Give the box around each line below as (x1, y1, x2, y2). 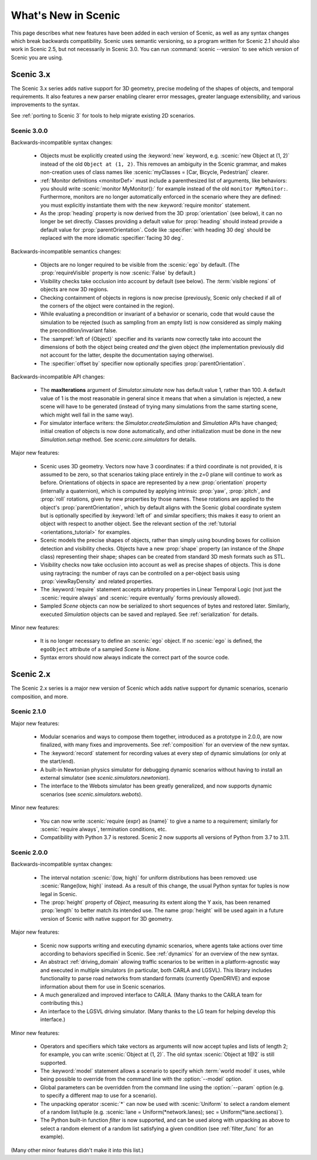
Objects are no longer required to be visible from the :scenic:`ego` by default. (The (40, 261, 240, 269)
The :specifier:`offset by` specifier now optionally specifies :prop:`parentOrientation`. (40, 360, 246, 367)
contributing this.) (40, 1000, 83, 1007)
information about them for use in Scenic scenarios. (40, 983, 166, 990)
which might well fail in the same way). (40, 411, 134, 418)
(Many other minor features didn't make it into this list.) (11, 1146, 144, 1154)
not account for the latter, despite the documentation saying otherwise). (40, 351, 214, 358)
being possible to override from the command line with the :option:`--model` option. (40, 1075, 243, 1082)
